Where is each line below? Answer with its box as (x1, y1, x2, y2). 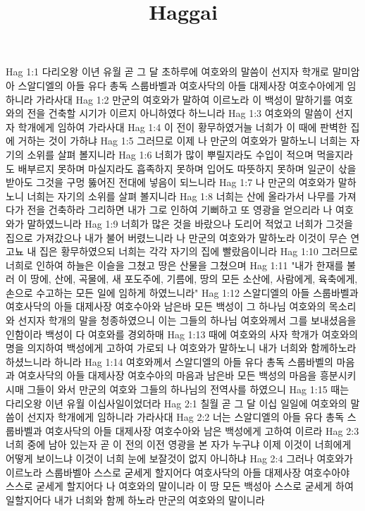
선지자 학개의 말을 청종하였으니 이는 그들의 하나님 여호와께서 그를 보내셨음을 (18, 313, 357, 328)
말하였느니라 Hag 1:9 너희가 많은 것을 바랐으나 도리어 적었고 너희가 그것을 (27, 216, 353, 230)
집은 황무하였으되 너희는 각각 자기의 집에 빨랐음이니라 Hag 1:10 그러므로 (39, 244, 358, 259)
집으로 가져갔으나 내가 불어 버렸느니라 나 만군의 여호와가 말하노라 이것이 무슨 (6, 230, 347, 245)
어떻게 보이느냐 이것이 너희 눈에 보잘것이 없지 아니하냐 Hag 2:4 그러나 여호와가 (6, 451, 353, 465)
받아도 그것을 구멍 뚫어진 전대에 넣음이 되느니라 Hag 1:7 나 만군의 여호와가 (6, 175, 335, 190)
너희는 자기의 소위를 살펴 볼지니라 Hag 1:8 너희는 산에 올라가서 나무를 (27, 188, 335, 203)
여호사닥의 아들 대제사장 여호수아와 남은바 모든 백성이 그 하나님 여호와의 (6, 299, 326, 314)
